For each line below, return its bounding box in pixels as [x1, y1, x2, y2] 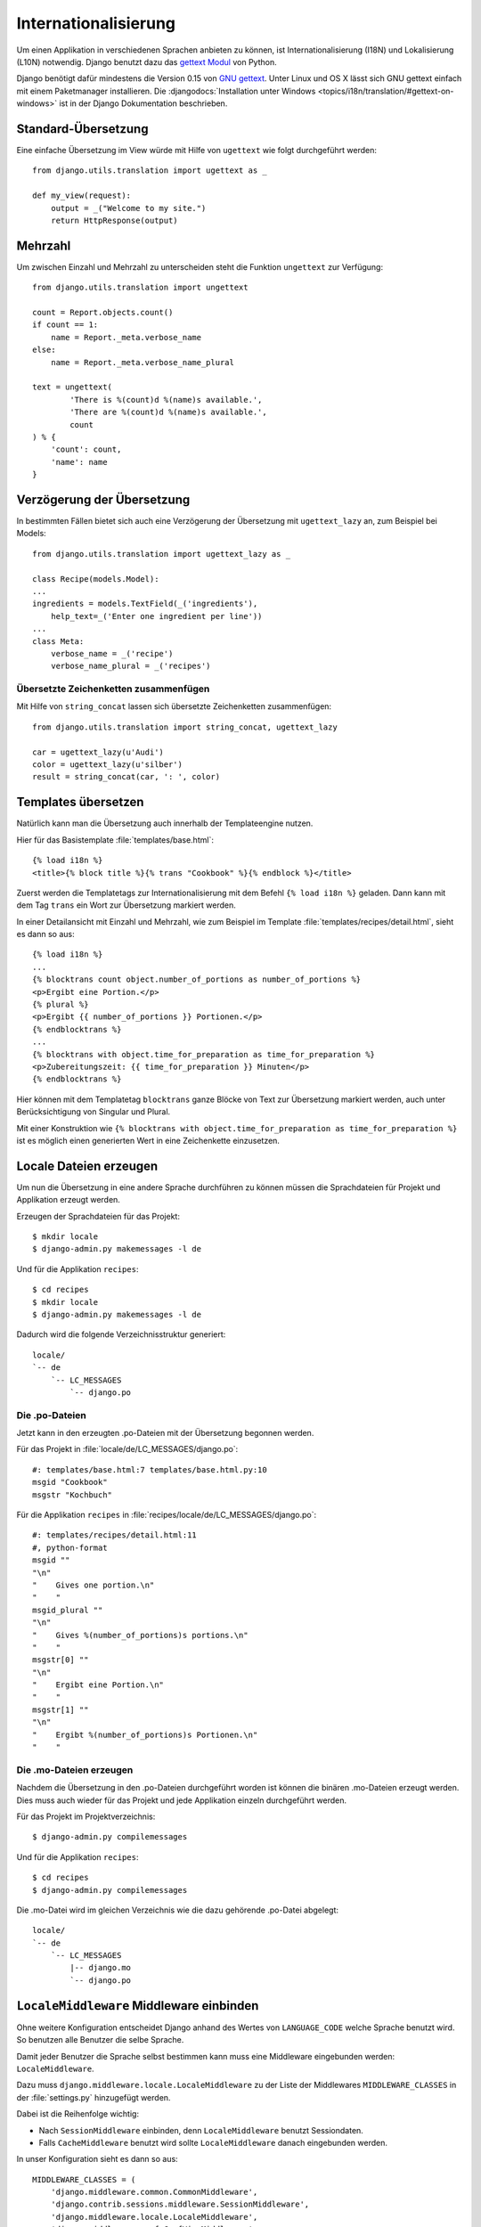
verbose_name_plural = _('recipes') [50, 661, 211, 672]
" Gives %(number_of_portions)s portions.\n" [32, 1630, 249, 1640]
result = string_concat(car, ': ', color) [32, 771, 221, 782]
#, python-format [32, 1542, 108, 1553]
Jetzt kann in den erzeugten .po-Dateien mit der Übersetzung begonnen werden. [16, 1428, 314, 1439]
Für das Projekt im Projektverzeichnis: [16, 1811, 156, 1822]
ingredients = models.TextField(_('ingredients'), [32, 599, 258, 609]
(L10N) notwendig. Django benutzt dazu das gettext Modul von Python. [16, 56, 277, 67]
